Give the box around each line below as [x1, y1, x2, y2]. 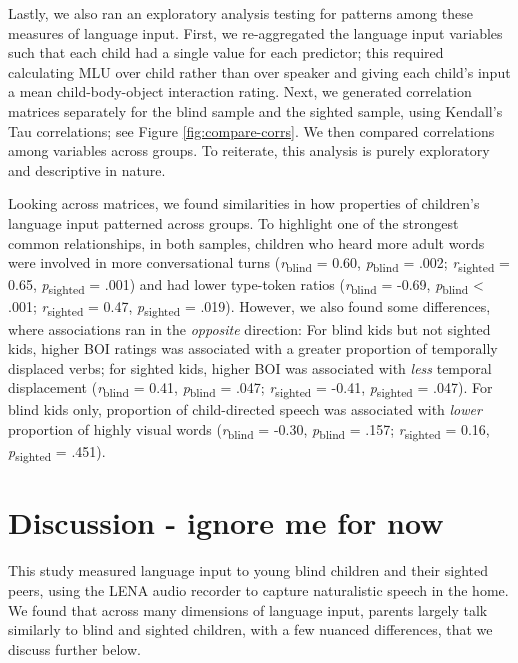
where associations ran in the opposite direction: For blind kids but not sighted [8, 318, 491, 339]
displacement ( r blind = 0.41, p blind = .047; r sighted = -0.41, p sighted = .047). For [8, 377, 493, 401]
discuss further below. [8, 638, 141, 659]
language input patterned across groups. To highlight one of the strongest [8, 212, 459, 233]
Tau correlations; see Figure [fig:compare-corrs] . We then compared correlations [8, 120, 495, 141]
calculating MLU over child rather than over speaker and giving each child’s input [8, 61, 511, 82]
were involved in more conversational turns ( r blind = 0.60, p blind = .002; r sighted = [8, 252, 510, 275]
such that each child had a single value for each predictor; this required [8, 42, 444, 63]
